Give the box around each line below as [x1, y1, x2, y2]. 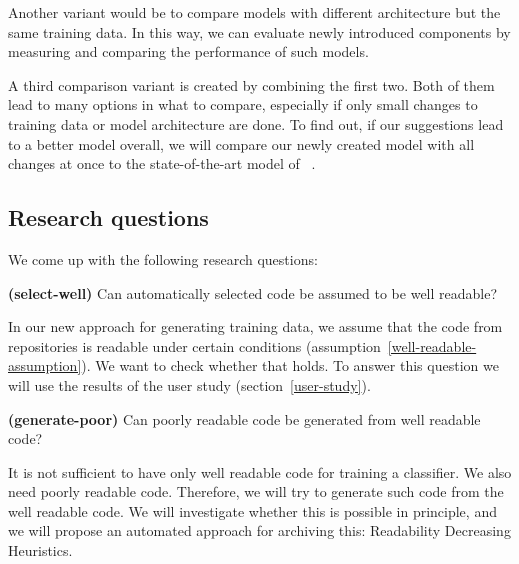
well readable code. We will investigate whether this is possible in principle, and [8, 500, 497, 521]
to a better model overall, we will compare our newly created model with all [8, 133, 475, 154]
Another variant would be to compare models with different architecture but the [8, 2, 501, 22]
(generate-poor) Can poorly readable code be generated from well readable [8, 408, 481, 429]
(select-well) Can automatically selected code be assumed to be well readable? [8, 282, 498, 303]
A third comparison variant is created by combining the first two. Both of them [8, 74, 495, 95]
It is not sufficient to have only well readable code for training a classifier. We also [8, 461, 512, 482]
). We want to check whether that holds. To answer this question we [81, 355, 499, 376]
